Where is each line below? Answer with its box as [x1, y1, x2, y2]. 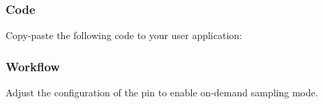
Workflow [6, 57, 60, 75]
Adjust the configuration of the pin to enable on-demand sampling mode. [6, 85, 318, 100]
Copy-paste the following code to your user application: [6, 28, 242, 43]
